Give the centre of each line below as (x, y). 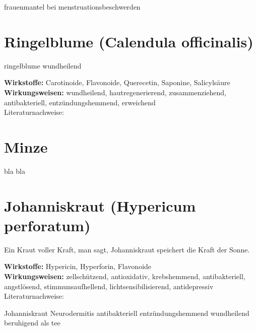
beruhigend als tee (32, 323)
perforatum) (47, 225)
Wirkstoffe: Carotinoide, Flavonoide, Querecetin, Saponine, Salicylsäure (117, 82)
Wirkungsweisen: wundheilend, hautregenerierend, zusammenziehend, (115, 92)
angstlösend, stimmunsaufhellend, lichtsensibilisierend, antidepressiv (109, 286)
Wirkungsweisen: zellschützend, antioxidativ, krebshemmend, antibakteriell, (125, 276)
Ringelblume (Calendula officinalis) (129, 41)
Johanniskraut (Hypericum (100, 205)
